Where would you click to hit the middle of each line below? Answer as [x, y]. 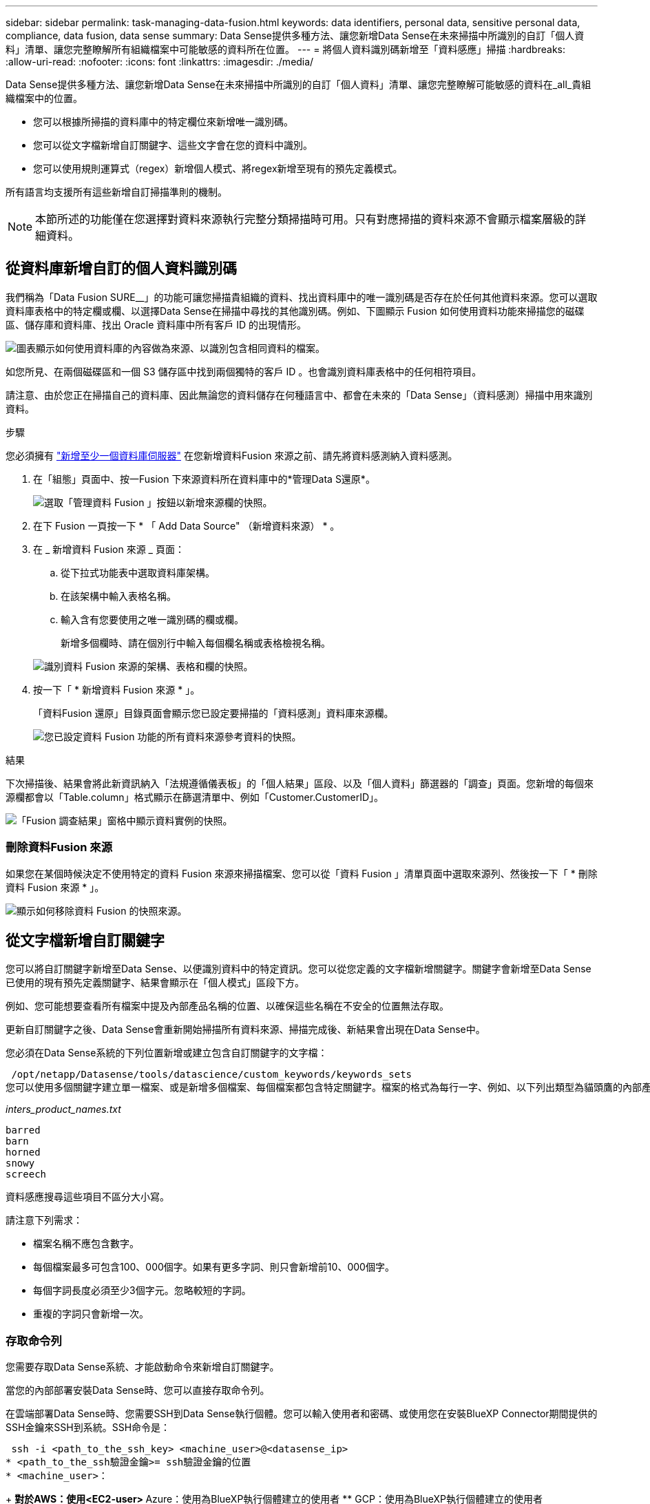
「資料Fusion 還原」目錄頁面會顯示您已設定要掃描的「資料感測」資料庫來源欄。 [213, 713]
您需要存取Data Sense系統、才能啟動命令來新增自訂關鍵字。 [143, 1367]
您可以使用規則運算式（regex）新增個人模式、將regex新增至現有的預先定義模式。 [218, 168]
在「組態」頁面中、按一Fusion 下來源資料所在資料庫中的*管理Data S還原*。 [204, 479]
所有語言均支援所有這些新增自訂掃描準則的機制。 [116, 192]
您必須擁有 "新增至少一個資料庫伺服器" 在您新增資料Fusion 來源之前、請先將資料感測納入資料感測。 [232, 455]
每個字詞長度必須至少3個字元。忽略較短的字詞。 [142, 1291]
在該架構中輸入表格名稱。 [118, 596]
